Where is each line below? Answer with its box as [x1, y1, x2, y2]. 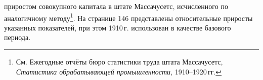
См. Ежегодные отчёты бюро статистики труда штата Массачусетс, [16, 56, 223, 67]
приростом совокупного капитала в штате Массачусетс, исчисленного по [4, 1, 228, 11]
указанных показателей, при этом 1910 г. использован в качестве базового [4, 22, 231, 32]
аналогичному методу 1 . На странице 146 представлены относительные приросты [4, 11, 253, 23]
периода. [4, 32, 31, 42]
